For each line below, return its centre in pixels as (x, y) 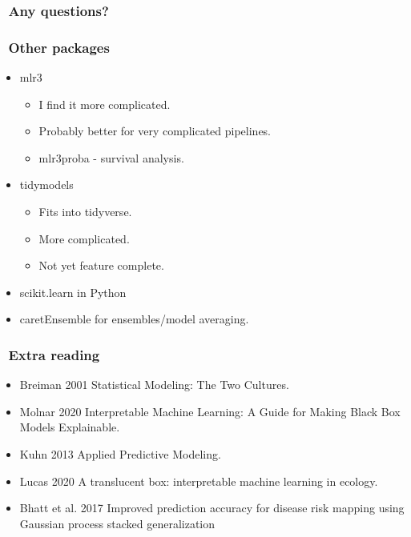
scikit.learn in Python (73, 292)
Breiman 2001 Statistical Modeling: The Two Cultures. (154, 385)
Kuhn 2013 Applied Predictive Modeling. (120, 454)
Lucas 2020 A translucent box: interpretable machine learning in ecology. (199, 481)
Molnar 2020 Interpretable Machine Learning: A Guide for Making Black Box (210, 411)
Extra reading (54, 354)
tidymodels (46, 184)
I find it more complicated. (105, 104)
